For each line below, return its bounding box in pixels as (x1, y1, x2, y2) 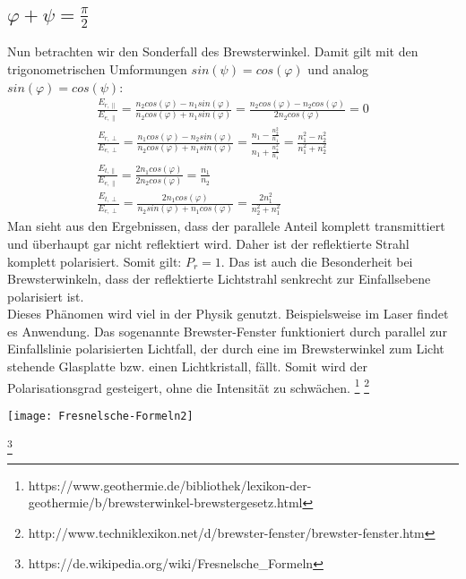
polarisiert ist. (7, 286, 84, 305)
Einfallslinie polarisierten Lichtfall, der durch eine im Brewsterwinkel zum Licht (7, 339, 444, 358)
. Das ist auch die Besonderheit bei (220, 251, 413, 270)
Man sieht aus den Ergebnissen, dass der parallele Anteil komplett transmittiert (7, 217, 445, 235)
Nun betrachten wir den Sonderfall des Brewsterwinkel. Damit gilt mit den (7, 42, 419, 61)
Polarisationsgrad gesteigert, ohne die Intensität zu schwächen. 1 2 (7, 375, 369, 396)
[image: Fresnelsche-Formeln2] (7, 409, 194, 422)
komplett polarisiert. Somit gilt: (7, 251, 182, 270)
